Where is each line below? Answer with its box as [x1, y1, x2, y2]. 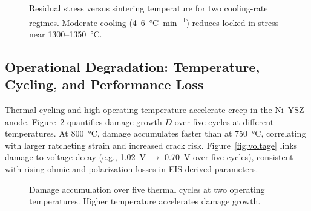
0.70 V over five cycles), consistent [164, 151, 293, 163]
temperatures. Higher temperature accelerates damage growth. [29, 195, 261, 207]
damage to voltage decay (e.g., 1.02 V [5, 151, 146, 163]
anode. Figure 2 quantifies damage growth [5, 115, 162, 128]
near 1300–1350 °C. [29, 27, 102, 40]
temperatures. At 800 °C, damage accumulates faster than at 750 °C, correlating [5, 127, 306, 140]
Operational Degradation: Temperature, [5, 57, 260, 76]
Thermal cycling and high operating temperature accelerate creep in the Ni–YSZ [5, 103, 304, 116]
